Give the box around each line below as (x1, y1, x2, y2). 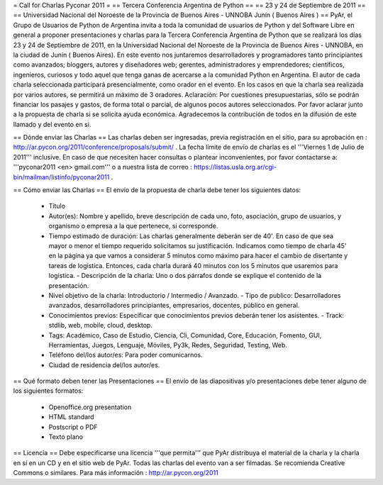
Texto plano (48, 433, 83, 441)
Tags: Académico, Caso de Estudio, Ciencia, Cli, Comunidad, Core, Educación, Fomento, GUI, (48, 330, 322, 340)
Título (48, 202, 66, 211)
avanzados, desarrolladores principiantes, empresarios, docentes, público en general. (48, 301, 300, 310)
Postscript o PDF (48, 423, 99, 431)
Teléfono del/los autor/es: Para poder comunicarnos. (48, 351, 204, 359)
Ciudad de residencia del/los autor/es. (48, 360, 160, 369)
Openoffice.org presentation (48, 403, 132, 411)
